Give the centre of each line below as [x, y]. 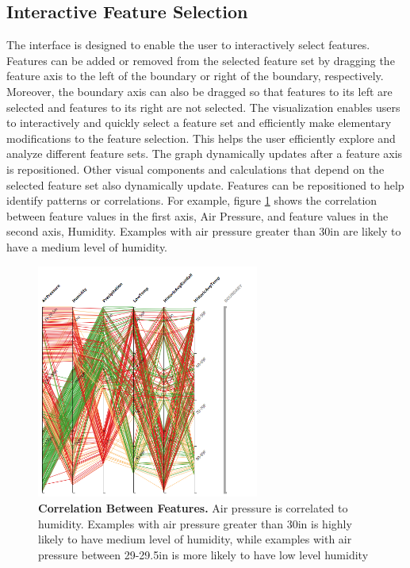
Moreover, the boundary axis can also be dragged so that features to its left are [199, 91]
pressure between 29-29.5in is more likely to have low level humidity [203, 554]
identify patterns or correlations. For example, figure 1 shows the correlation [192, 200]
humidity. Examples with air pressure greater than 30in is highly [195, 523]
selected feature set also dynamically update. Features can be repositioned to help [205, 184]
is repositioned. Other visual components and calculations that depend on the [195, 169]
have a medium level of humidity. [87, 246]
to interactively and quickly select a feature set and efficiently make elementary [199, 123]
